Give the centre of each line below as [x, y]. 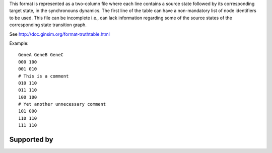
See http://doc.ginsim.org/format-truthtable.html [60, 34]
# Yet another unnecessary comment [62, 104]
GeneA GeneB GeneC [41, 55]
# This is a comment [44, 76]
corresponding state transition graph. [48, 25]
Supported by [31, 140]
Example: [19, 43]
